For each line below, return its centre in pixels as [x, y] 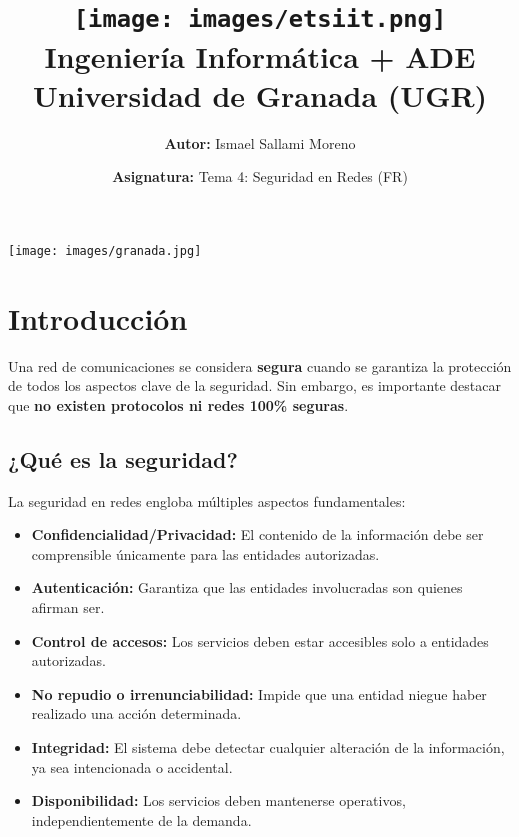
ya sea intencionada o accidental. [132, 766]
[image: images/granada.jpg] [105, 250]
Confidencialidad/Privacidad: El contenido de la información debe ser [257, 534]
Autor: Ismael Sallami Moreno [260, 142]
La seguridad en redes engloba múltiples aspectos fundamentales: [207, 500]
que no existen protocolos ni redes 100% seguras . [178, 404]
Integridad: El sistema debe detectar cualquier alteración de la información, [268, 746]
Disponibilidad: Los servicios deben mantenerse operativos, [218, 800]
